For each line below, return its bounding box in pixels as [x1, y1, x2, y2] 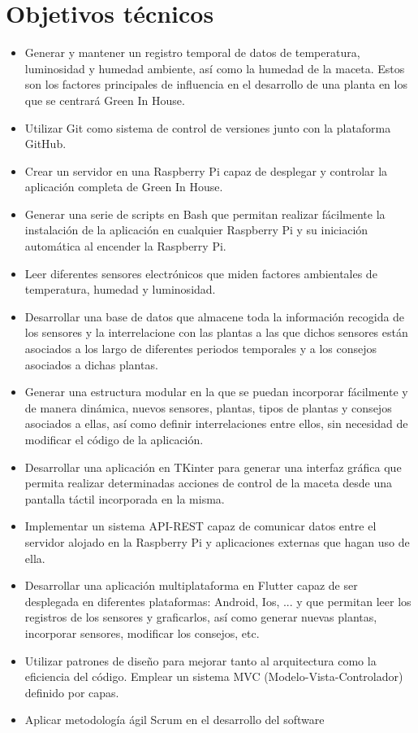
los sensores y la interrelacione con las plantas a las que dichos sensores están [24, 324, 408, 341]
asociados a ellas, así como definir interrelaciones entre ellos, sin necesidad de [24, 415, 408, 432]
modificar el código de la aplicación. [24, 431, 204, 447]
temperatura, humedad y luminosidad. [24, 281, 216, 298]
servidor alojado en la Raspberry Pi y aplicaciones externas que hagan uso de [24, 533, 410, 550]
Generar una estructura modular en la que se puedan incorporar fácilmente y [24, 383, 408, 400]
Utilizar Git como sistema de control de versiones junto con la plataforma [24, 119, 391, 136]
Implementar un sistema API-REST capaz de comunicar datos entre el [24, 517, 377, 534]
